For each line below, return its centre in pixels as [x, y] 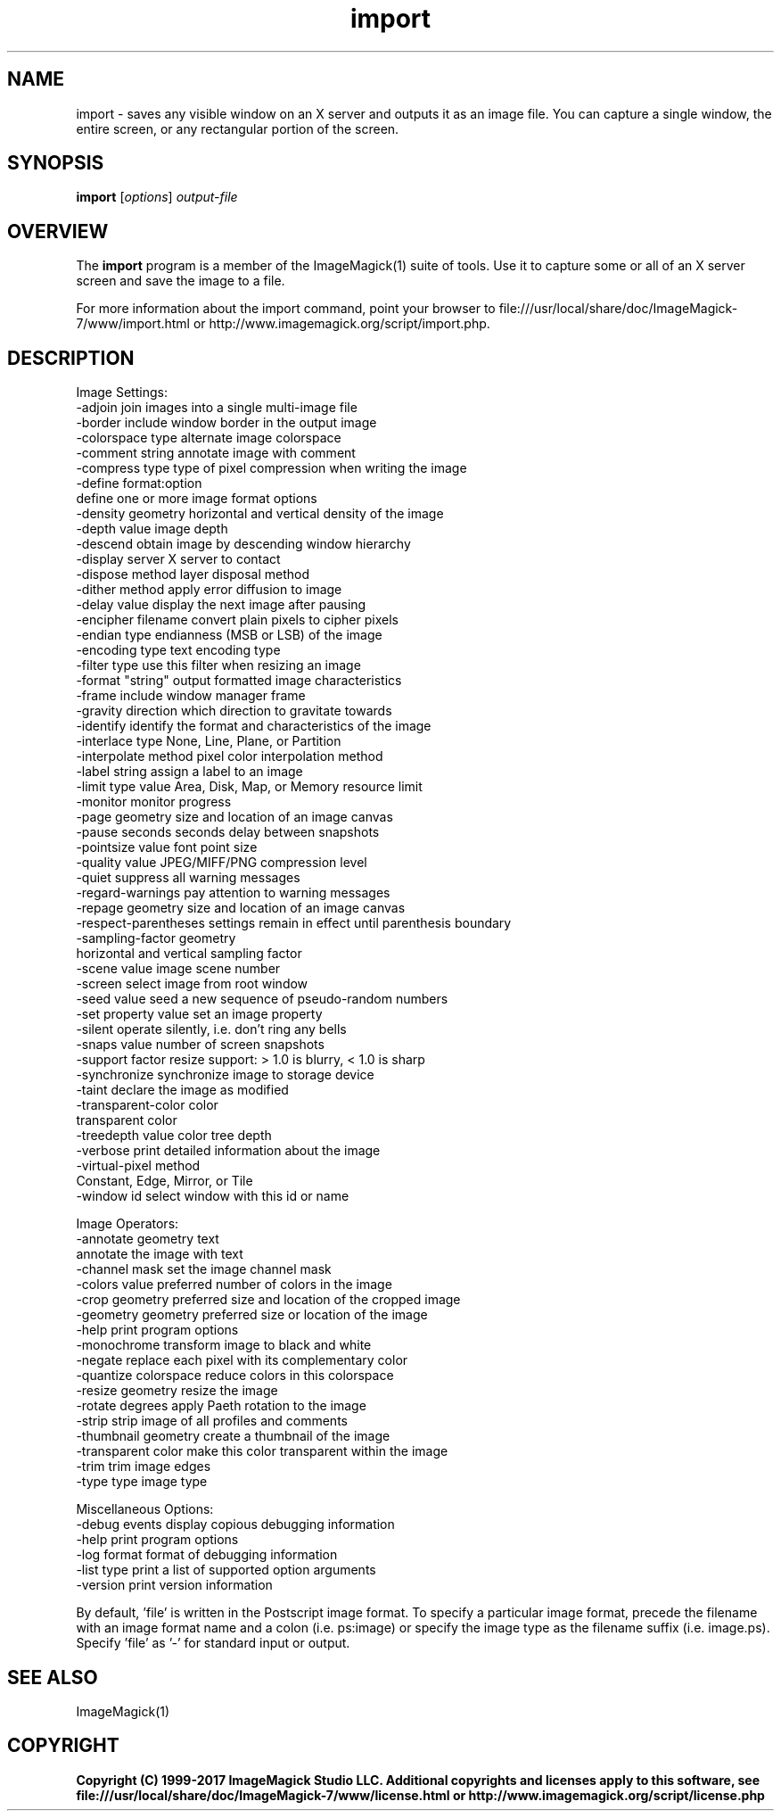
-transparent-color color [147, 1105]
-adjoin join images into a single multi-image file [217, 408]
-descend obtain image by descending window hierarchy [243, 544]
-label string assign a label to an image [189, 772]
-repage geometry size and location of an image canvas [241, 908]
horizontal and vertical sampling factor [189, 954]
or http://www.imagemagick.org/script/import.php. [341, 324]
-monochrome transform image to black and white [224, 1345]
